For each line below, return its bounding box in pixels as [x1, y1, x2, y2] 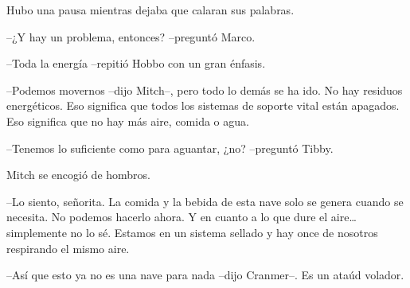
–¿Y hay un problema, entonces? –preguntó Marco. [6, 28, 256, 45]
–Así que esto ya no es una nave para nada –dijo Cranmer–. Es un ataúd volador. [6, 267, 404, 283]
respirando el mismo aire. [6, 239, 130, 256]
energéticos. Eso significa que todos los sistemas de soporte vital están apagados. [6, 97, 400, 114]
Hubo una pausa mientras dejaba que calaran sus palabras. [6, 2, 295, 18]
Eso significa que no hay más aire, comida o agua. [6, 112, 249, 129]
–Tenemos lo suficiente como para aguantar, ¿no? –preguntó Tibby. [6, 139, 334, 156]
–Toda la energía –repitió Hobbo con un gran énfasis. [6, 55, 266, 72]
